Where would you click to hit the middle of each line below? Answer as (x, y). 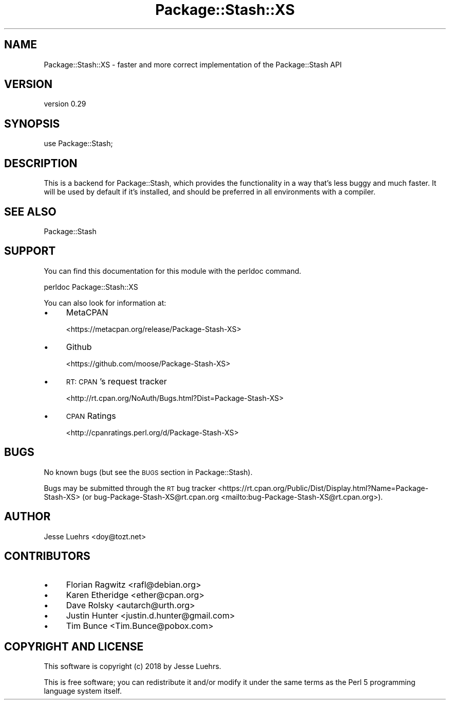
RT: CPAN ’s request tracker (116, 381)
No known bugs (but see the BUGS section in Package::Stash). (148, 472)
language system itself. (83, 691)
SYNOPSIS (32, 124)
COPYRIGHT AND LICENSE (74, 646)
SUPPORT (30, 251)
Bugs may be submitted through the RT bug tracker (130, 488)
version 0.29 (65, 104)
